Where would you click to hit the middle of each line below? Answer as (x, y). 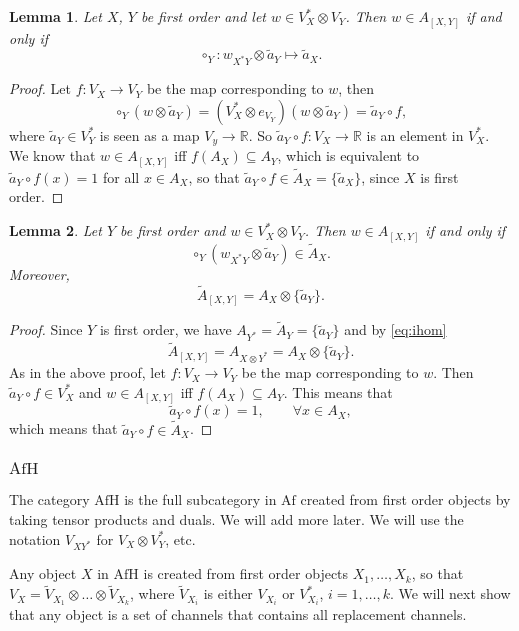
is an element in (415, 134)
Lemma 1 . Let (55, 16)
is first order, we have (165, 329)
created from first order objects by (405, 499)
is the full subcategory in (200, 499)
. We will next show (450, 593)
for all (121, 176)
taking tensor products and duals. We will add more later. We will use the (236, 519)
